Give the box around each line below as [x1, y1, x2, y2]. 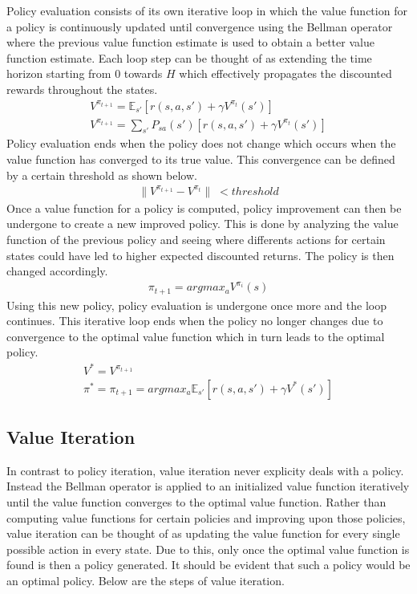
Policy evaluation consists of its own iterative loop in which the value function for [6, 2, 407, 18]
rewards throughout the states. [6, 80, 158, 97]
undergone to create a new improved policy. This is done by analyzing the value [6, 215, 399, 232]
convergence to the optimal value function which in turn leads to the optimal [6, 328, 385, 344]
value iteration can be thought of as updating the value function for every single [6, 525, 400, 542]
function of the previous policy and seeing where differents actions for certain [6, 230, 386, 247]
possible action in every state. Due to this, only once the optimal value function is [6, 540, 410, 557]
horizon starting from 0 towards [6, 65, 163, 82]
